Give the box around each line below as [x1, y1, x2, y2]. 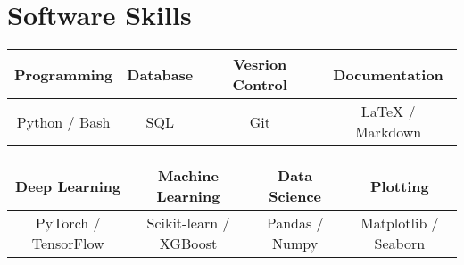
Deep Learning [15, 175, 121, 196]
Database [127, 63, 194, 85]
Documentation [333, 63, 443, 85]
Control [232, 74, 287, 95]
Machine [157, 165, 220, 186]
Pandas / [266, 212, 324, 234]
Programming [14, 63, 113, 85]
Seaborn [374, 233, 426, 254]
